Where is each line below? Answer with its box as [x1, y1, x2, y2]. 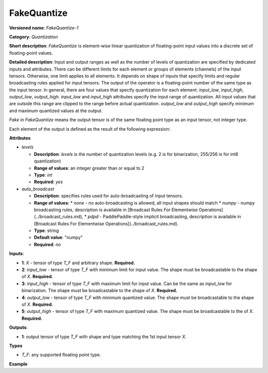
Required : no [34, 241, 61, 247]
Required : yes [34, 179, 63, 185]
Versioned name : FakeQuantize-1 [9, 25, 79, 31]
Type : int [34, 172, 53, 178]
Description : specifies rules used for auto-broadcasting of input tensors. [34, 193, 183, 199]
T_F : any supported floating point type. [21, 352, 101, 358]
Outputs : [9, 324, 28, 330]
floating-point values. [9, 50, 53, 56]
